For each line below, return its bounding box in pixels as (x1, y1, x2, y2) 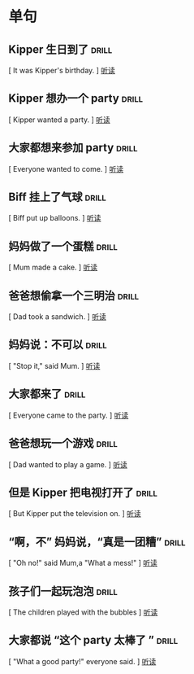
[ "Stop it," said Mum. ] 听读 (8, 361, 101, 370)
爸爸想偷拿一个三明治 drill (8, 288, 140, 302)
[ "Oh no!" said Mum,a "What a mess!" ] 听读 (8, 558, 158, 568)
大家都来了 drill (8, 387, 86, 401)
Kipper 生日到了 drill (8, 42, 113, 56)
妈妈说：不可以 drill (8, 338, 107, 352)
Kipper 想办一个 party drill (8, 91, 144, 106)
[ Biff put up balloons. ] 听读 (8, 213, 101, 223)
